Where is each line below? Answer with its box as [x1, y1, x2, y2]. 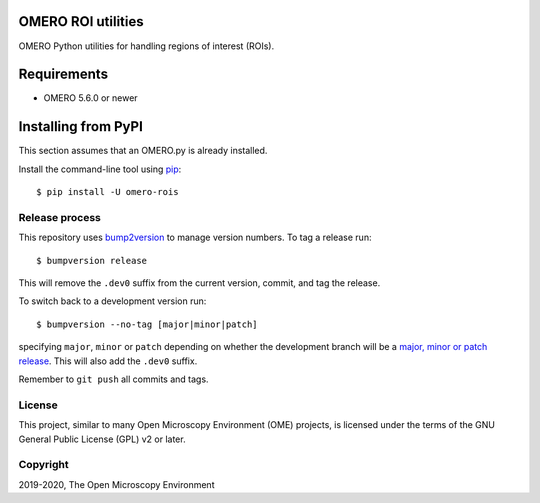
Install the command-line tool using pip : [18, 163, 182, 175]
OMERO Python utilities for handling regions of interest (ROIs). [18, 40, 275, 52]
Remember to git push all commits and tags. [18, 373, 209, 385]
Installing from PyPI [18, 118, 144, 135]
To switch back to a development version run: [18, 295, 207, 307]
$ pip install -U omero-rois [36, 186, 179, 198]
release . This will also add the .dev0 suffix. [18, 355, 198, 367]
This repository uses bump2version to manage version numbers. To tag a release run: [18, 231, 372, 244]
